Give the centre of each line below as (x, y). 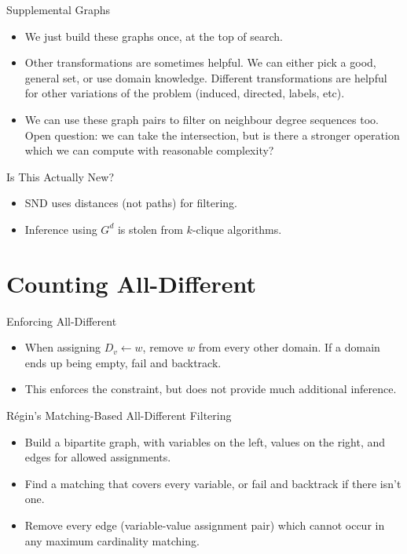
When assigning (63, 347)
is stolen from (150, 229)
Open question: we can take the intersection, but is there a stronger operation (212, 135)
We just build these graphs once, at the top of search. (154, 36)
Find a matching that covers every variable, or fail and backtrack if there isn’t (213, 483)
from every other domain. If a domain (289, 347)
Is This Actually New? (60, 176)
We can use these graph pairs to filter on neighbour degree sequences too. (202, 119)
